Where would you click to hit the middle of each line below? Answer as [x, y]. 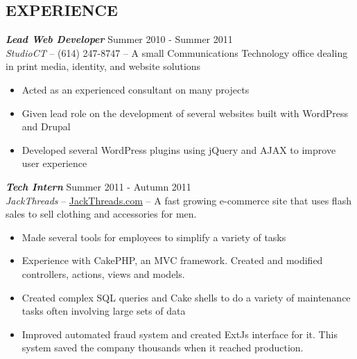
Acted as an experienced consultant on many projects [136, 89]
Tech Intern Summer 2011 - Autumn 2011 [98, 186]
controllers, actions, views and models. [103, 273]
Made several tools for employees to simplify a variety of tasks [154, 237]
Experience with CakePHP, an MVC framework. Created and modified [172, 260]
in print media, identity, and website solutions [103, 66]
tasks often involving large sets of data [104, 311]
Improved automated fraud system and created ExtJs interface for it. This [180, 334]
